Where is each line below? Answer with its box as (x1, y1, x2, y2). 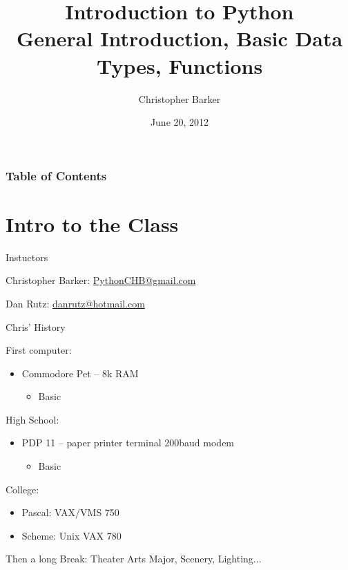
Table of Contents (6, 167, 107, 184)
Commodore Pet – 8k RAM (21, 365, 139, 380)
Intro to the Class (6, 209, 179, 238)
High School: (6, 412, 59, 426)
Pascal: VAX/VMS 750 (21, 505, 119, 520)
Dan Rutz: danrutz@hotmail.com (6, 296, 145, 310)
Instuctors (6, 249, 48, 264)
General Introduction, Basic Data (16, 24, 343, 53)
